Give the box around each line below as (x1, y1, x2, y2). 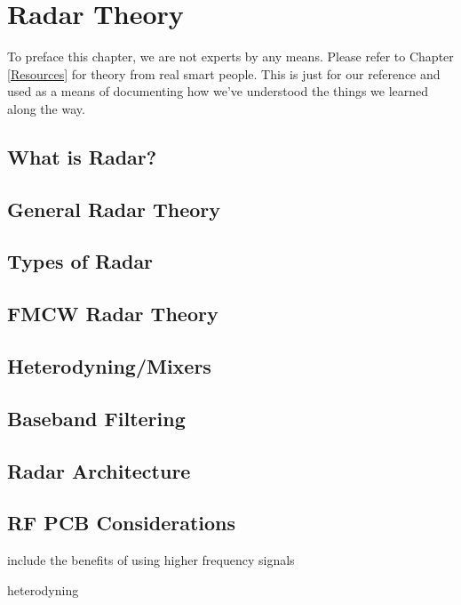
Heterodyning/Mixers (7, 352, 211, 380)
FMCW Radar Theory (7, 300, 219, 327)
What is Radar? (7, 142, 157, 170)
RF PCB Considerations (7, 509, 236, 536)
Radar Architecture (7, 456, 191, 484)
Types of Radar (7, 247, 154, 275)
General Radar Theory (7, 195, 221, 222)
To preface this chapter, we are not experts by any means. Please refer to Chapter (7, 47, 454, 66)
